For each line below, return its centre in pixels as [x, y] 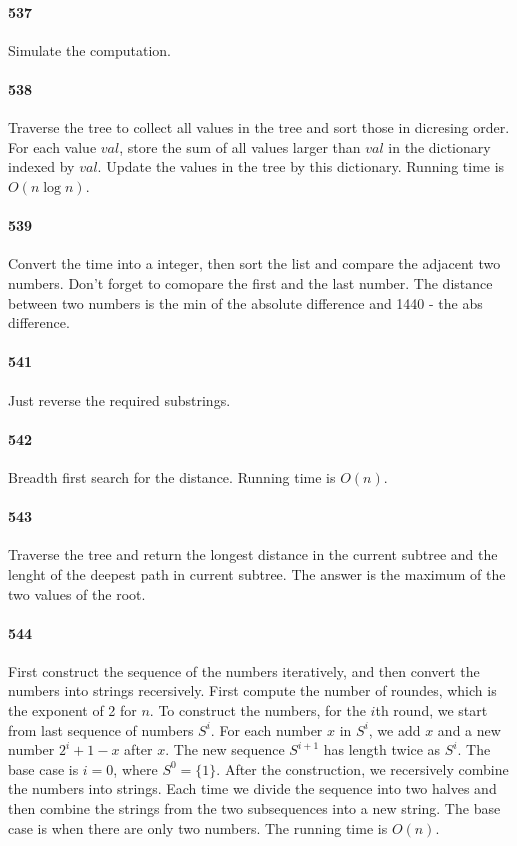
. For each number [266, 729]
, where [135, 768]
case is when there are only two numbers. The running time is [198, 827]
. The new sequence [225, 749]
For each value [52, 146]
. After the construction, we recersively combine [362, 768]
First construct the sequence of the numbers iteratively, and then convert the [244, 670]
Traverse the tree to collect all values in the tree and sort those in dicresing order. [259, 127]
